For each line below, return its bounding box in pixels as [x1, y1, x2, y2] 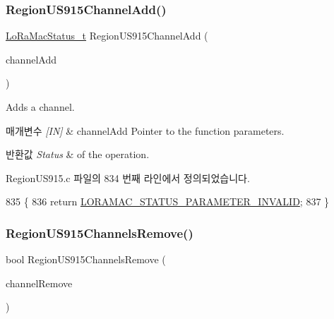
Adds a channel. [6, 100, 75, 114]
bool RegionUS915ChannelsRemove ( [6, 252, 166, 267]
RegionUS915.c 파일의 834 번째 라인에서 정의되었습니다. [6, 170, 250, 185]
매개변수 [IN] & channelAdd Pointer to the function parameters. [6, 123, 285, 138]
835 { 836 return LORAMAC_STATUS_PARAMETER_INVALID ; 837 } [6, 194, 330, 209]
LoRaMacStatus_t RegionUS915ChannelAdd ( [6, 28, 208, 43]
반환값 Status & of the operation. [6, 147, 150, 162]
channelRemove [6, 275, 73, 290]
